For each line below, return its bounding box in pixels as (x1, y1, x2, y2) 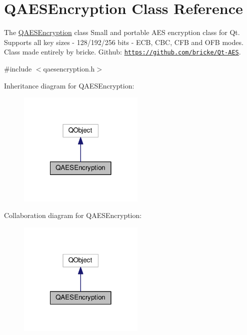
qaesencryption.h (43, 63, 95, 73)
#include (4, 63, 32, 73)
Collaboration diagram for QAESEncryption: (4, 210, 142, 220)
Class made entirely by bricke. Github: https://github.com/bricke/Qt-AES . (4, 46, 241, 57)
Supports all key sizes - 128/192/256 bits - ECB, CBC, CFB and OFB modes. (4, 36, 243, 47)
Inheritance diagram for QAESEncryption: (4, 80, 134, 90)
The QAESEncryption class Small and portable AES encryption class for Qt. (4, 27, 240, 37)
